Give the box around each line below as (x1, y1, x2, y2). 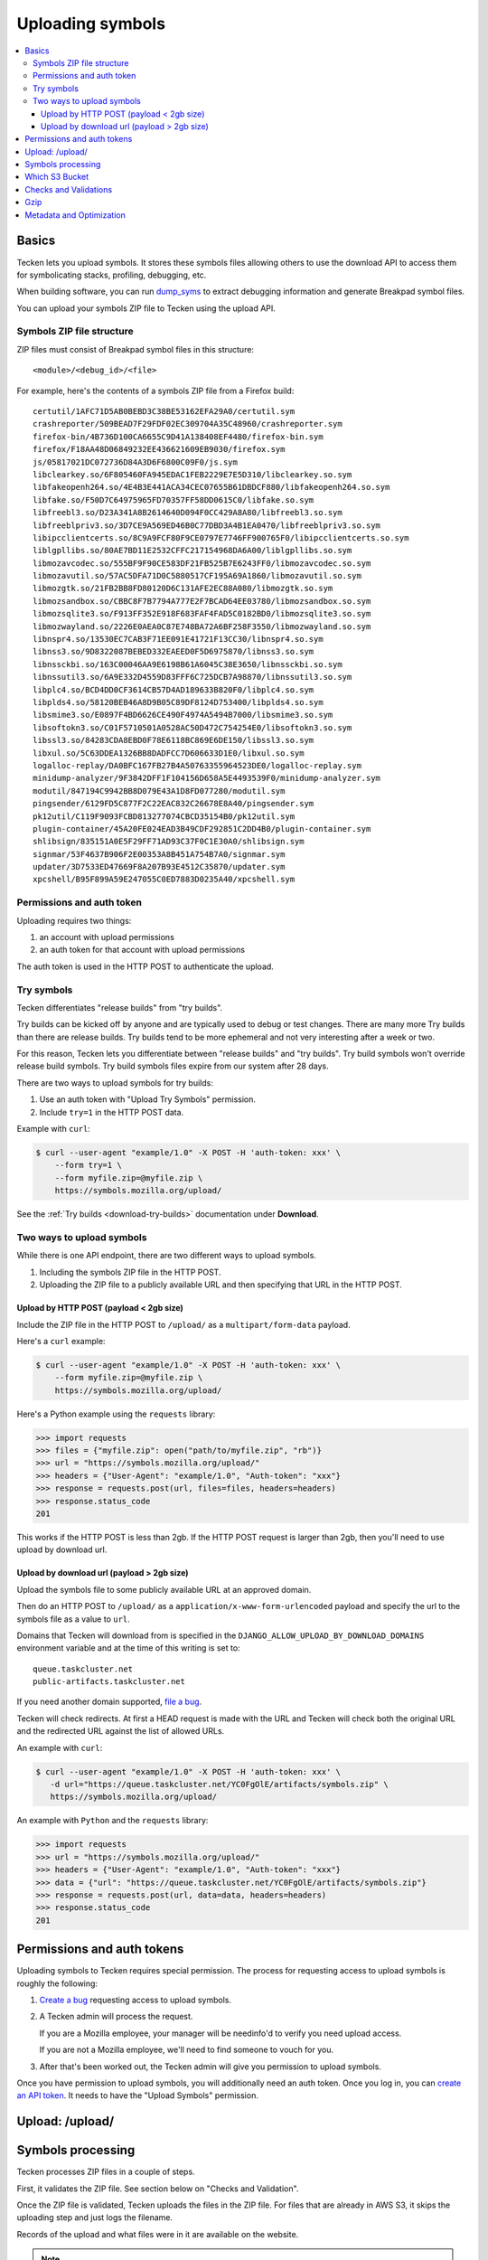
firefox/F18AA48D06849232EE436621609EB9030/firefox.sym (33, 444, 286, 455)
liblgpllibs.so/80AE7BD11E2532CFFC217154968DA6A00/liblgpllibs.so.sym (33, 545, 352, 556)
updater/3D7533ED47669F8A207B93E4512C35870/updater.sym (33, 862, 286, 872)
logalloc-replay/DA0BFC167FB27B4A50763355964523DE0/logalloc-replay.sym (33, 760, 361, 770)
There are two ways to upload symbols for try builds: (16, 1077, 214, 1088)
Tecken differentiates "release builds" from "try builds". (16, 1002, 223, 1012)
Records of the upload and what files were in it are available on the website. (16, 2228, 299, 2239)
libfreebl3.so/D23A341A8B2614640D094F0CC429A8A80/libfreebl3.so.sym (33, 507, 343, 518)
